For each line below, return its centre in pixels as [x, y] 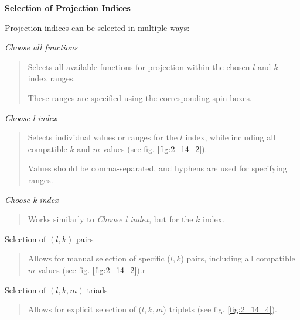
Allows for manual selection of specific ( [99, 258]
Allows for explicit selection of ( [85, 309]
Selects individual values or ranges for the [103, 137]
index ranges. [52, 78]
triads [97, 289]
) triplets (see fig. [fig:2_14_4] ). [220, 309]
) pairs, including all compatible [238, 258]
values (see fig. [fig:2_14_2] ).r [92, 269]
